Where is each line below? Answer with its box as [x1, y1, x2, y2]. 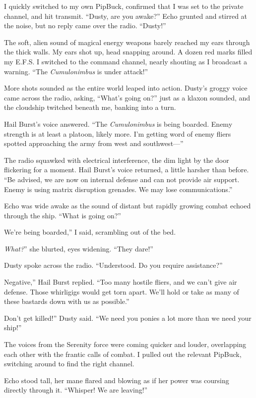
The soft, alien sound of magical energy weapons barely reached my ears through [4, 37, 250, 47]
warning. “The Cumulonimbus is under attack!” [4, 66, 148, 76]
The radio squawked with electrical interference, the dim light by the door [4, 154, 229, 165]
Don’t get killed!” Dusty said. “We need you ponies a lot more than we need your [4, 312, 252, 323]
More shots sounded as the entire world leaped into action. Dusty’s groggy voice [4, 83, 248, 93]
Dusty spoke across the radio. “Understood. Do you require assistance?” [4, 260, 223, 270]
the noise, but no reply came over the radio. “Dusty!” [4, 20, 166, 31]
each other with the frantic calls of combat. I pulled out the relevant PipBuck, [4, 348, 242, 359]
